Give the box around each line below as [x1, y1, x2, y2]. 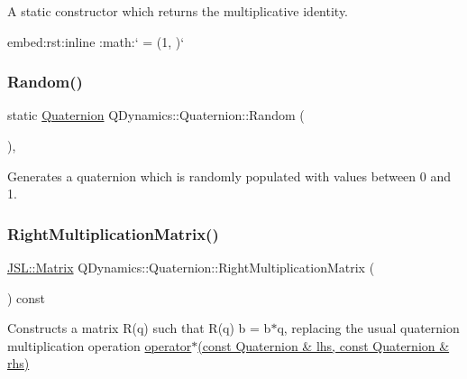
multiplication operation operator [7, 336, 192, 355]
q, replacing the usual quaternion [277, 319, 460, 337]
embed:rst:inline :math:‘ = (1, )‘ [7, 32, 185, 51]
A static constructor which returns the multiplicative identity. [7, 2, 349, 20]
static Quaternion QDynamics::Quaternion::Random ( [7, 106, 305, 125]
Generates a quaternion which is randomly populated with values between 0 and [7, 166, 452, 185]
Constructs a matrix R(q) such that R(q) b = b [7, 319, 271, 337]
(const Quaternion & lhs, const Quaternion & [197, 336, 450, 355]
